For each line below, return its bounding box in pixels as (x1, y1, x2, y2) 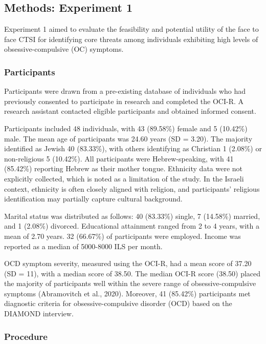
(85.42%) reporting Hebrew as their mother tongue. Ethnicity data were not (4, 163, 243, 174)
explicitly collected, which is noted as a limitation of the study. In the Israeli (4, 173, 244, 184)
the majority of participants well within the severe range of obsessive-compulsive (4, 278, 256, 289)
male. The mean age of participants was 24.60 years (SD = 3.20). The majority (4, 133, 253, 144)
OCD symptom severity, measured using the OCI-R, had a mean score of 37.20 (4, 258, 252, 269)
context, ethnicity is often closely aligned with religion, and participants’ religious (4, 183, 260, 194)
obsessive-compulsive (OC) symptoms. (4, 44, 124, 54)
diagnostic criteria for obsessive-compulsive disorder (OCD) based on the (4, 298, 232, 309)
